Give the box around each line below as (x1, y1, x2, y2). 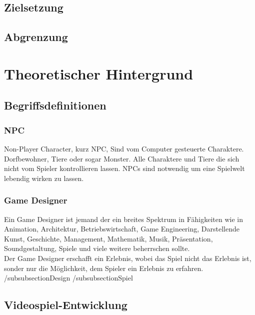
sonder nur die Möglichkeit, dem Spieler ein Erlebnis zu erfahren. (4, 262, 203, 273)
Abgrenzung (4, 29, 68, 44)
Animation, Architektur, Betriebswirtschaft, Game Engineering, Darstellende (4, 223, 239, 234)
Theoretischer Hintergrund (4, 63, 193, 83)
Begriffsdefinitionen (4, 97, 106, 113)
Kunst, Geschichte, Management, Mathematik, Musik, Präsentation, (4, 233, 213, 243)
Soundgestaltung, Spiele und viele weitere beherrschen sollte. (4, 243, 190, 253)
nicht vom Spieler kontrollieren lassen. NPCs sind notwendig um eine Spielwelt (4, 163, 245, 173)
